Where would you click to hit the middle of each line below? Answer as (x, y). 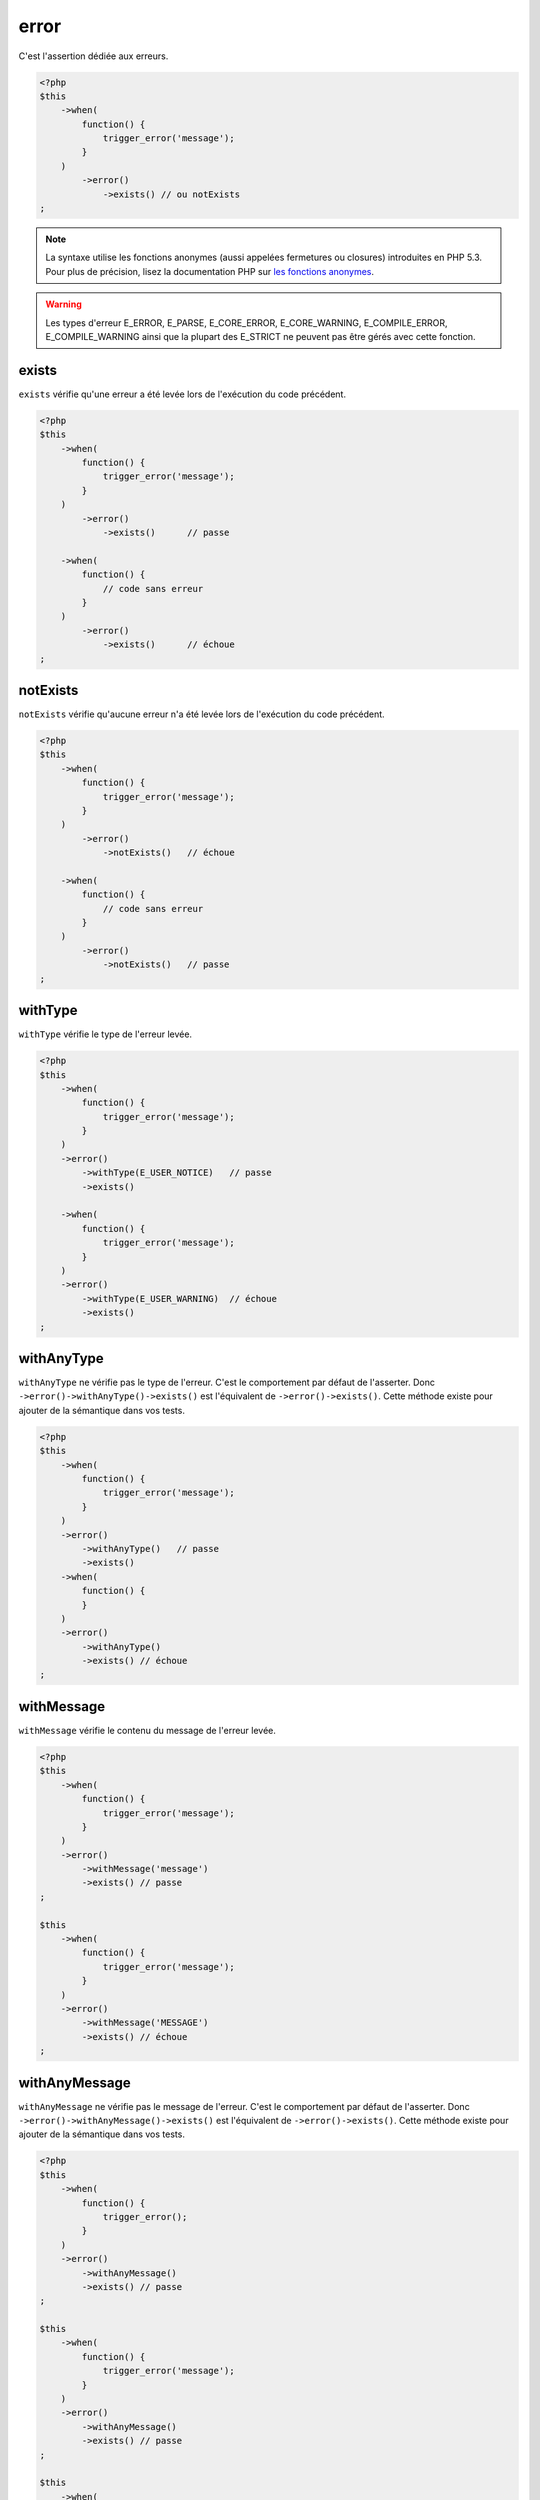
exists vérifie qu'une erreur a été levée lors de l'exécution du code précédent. (182, 394)
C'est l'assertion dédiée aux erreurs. (93, 56)
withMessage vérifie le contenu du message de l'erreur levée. (147, 1730)
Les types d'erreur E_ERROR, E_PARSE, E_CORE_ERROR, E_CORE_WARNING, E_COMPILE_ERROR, (247, 322)
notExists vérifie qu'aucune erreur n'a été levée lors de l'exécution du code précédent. (201, 714)
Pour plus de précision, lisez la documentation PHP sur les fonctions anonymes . (210, 271)
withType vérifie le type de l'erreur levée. (105, 1034)
